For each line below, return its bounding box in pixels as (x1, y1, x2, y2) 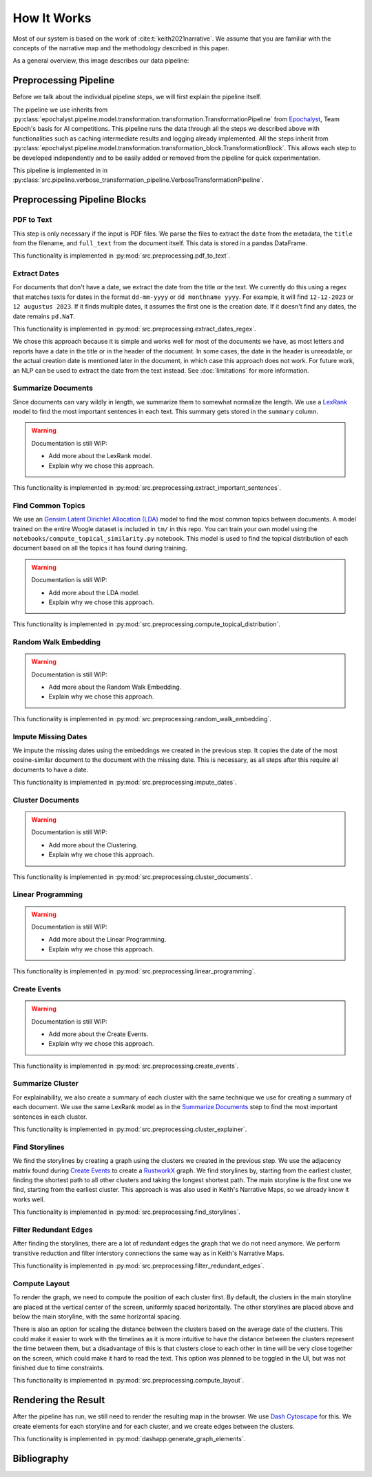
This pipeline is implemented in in (12, 166, 108, 174)
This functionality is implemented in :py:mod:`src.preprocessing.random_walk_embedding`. (12, 714, 271, 723)
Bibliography (12, 1452, 69, 1464)
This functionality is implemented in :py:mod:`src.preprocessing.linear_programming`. (12, 967, 256, 975)
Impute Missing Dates (12, 732, 87, 741)
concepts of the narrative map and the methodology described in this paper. (12, 43, 230, 52)
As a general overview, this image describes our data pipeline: (12, 56, 189, 65)
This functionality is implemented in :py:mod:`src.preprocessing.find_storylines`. (12, 1208, 240, 1216)
